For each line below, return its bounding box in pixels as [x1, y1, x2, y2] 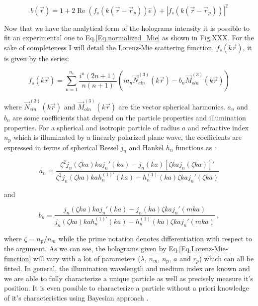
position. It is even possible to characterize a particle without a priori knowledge [4, 283, 249, 293]
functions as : [175, 142, 216, 152]
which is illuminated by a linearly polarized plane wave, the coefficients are [13, 132, 242, 142]
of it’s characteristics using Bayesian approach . [4, 293, 149, 303]
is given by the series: [4, 53, 69, 63]
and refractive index [187, 122, 249, 132]
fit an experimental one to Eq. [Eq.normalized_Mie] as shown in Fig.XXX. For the [4, 32, 254, 43]
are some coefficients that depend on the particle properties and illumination [12, 112, 246, 122]
